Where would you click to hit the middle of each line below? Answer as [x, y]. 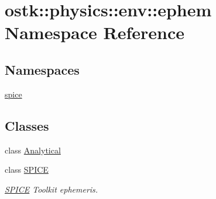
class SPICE [27, 170]
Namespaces [42, 69]
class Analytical [33, 150]
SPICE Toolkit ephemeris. [52, 189]
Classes [27, 125]
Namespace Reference [95, 32]
